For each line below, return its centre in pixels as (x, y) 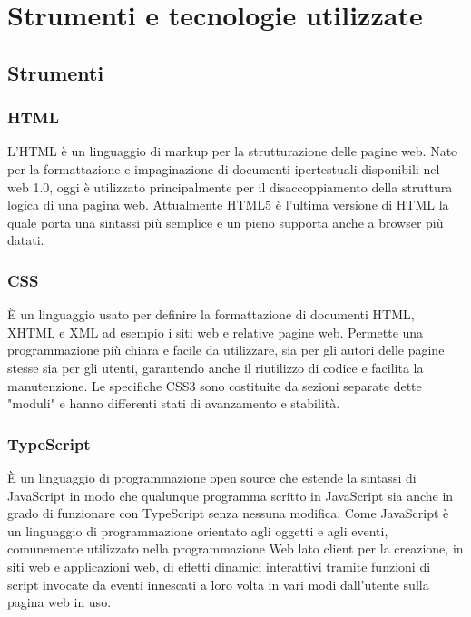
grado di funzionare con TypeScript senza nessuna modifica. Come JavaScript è (228, 513)
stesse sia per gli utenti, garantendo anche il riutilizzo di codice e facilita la (216, 367)
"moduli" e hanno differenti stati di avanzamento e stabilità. (174, 403)
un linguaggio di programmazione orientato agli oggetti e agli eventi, (198, 530)
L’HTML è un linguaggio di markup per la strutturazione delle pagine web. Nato (233, 151)
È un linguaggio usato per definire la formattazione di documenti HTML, (211, 314)
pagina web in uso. (59, 602)
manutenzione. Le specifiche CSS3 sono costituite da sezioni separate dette (215, 385)
